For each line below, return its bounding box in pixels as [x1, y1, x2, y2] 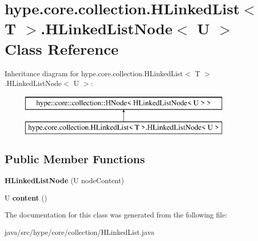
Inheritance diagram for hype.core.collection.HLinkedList [5, 68, 183, 78]
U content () [5, 192, 47, 203]
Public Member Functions [5, 151, 145, 167]
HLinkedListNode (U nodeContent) [5, 175, 124, 186]
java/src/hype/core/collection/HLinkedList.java [5, 226, 155, 237]
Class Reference [5, 38, 119, 59]
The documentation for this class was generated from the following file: [5, 209, 227, 220]
